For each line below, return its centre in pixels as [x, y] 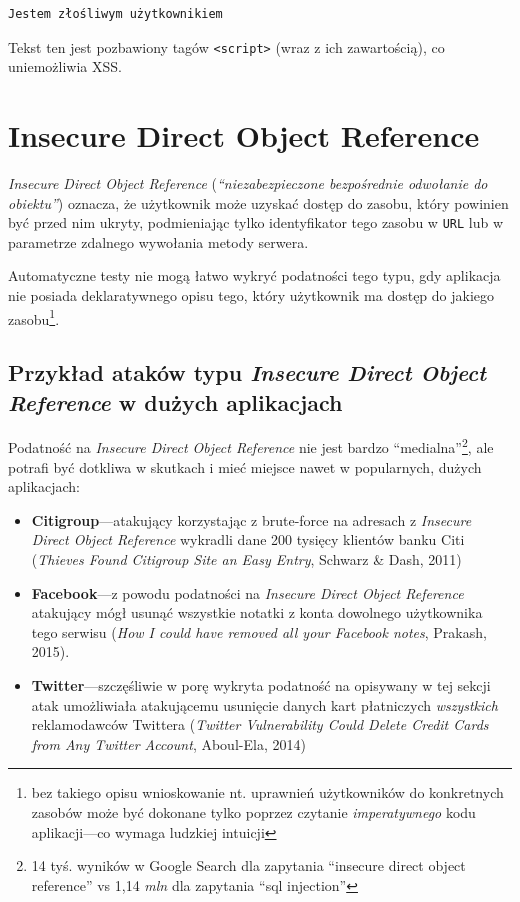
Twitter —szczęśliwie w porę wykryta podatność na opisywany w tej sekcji [261, 685]
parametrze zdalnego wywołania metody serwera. [158, 241]
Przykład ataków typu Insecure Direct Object [247, 372]
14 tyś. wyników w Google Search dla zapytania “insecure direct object [248, 865]
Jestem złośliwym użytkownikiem [115, 14]
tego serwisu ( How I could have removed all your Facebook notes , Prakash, [259, 631]
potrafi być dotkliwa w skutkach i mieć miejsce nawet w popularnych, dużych [245, 466]
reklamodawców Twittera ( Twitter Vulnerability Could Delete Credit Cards [260, 724]
